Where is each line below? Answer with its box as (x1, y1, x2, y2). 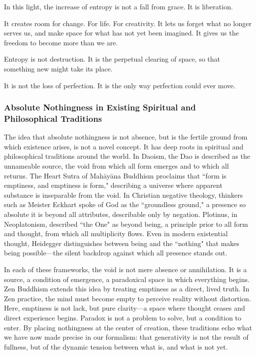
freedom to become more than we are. (4, 37, 118, 47)
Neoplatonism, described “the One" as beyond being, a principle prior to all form (4, 218, 248, 229)
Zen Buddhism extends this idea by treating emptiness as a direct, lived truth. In (4, 284, 250, 294)
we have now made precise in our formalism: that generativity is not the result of (4, 332, 249, 342)
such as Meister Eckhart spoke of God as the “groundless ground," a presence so (4, 199, 246, 210)
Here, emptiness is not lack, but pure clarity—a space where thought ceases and (4, 303, 245, 313)
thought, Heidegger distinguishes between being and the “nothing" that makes (4, 238, 240, 248)
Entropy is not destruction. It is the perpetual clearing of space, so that (4, 54, 221, 64)
